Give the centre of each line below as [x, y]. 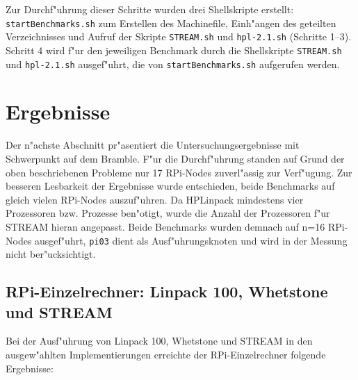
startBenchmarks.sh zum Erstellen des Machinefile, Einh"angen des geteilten [171, 23]
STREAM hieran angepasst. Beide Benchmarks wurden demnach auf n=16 [165, 226]
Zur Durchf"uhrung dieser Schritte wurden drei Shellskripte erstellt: [150, 9]
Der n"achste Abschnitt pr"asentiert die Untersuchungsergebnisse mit [153, 145]
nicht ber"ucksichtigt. [51, 254]
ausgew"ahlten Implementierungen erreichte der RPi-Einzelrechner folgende [166, 354]
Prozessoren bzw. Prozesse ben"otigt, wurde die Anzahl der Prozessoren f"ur [168, 213]
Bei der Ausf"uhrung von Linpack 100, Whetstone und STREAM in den [159, 341]
